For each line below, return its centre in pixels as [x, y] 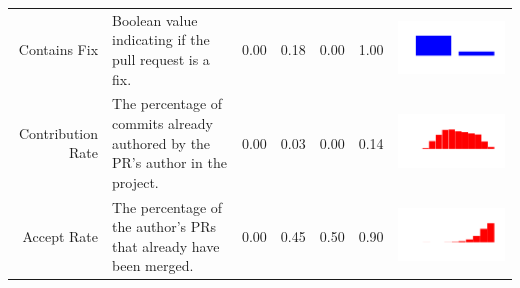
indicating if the [161, 39]
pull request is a [161, 58]
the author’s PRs [164, 226]
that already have [166, 245]
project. [135, 181]
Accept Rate [60, 235]
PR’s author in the [169, 162]
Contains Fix [58, 49]
